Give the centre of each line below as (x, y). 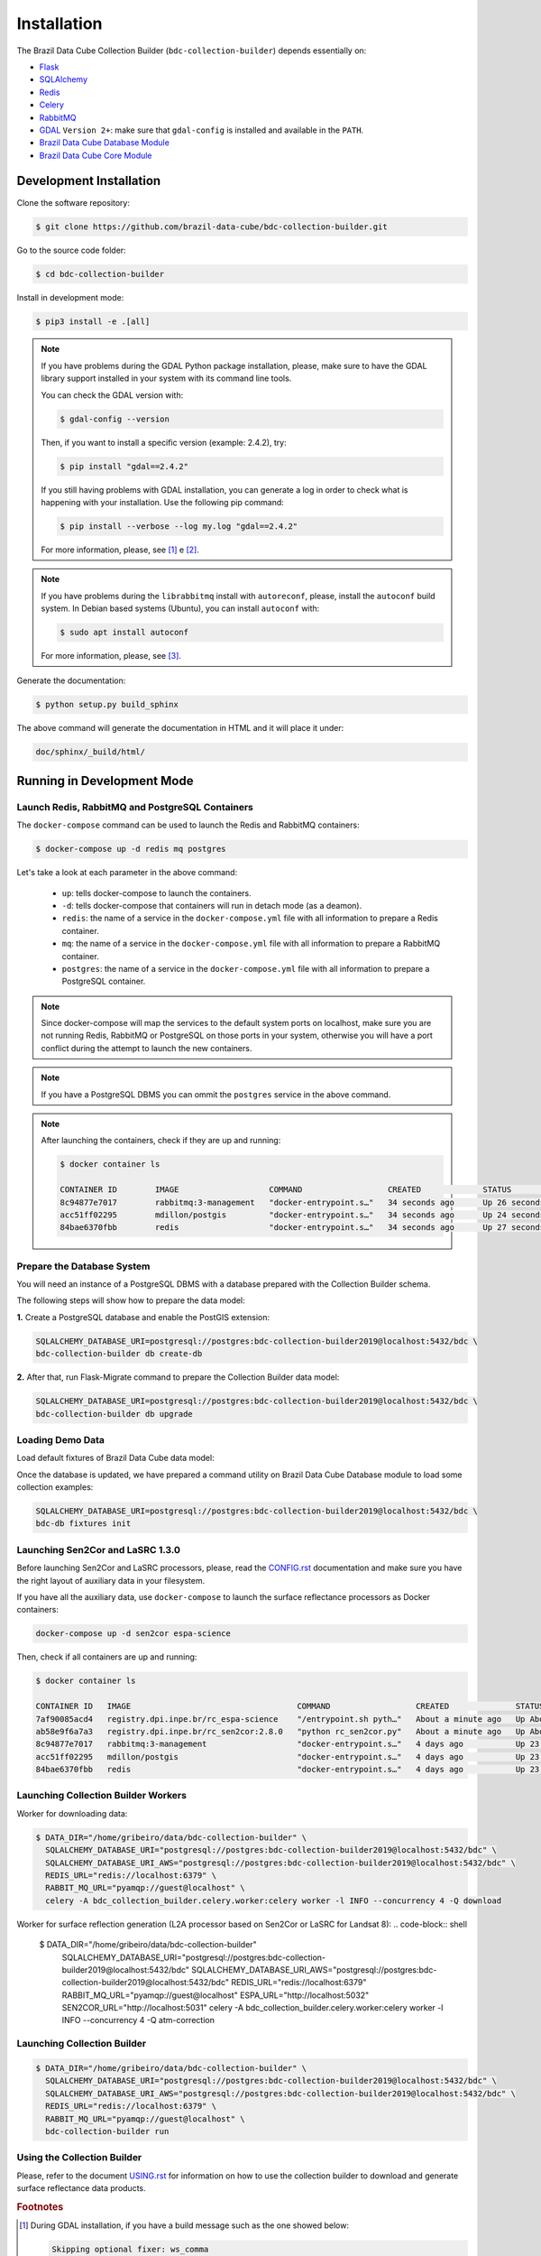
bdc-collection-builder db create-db (119, 1354)
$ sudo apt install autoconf (124, 633)
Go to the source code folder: (71, 250)
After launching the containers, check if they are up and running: (161, 1141)
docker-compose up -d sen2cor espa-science (133, 1634)
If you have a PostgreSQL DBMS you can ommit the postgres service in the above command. (216, 1094)
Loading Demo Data (61, 1439)
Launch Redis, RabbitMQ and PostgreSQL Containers (135, 807)
